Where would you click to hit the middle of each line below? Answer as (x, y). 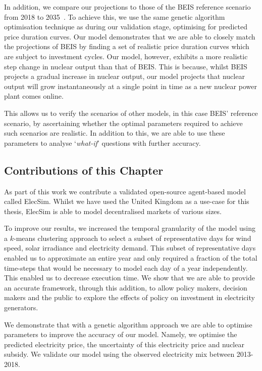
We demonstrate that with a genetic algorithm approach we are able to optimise (128, 324)
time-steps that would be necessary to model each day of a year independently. (126, 267)
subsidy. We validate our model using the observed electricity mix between (119, 354)
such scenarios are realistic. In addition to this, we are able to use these (115, 133)
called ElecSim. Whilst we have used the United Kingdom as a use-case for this (127, 201)
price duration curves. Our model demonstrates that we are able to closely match (130, 36)
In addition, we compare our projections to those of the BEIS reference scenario (127, 7)
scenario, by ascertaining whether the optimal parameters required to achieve (123, 123)
